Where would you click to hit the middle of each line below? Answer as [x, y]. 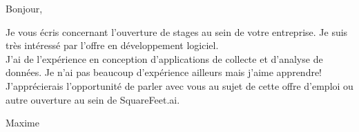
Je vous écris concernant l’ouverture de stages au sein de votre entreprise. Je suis [177, 31]
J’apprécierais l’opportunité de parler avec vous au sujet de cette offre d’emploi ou [179, 85]
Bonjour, [24, 8]
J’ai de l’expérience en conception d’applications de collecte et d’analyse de [164, 58]
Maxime [22, 123]
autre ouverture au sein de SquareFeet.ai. [93, 99]
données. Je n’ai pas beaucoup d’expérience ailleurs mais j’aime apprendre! [164, 72]
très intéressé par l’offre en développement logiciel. [112, 45]
